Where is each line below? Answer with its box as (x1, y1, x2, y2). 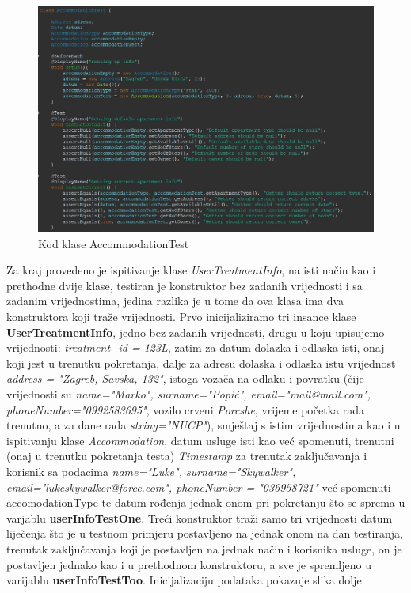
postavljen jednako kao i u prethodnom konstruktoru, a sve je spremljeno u (6, 556, 371, 572)
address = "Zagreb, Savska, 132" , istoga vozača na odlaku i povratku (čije (6, 370, 364, 387)
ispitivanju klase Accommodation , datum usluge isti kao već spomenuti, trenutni (6, 432, 394, 448)
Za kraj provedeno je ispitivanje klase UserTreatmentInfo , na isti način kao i (6, 262, 376, 278)
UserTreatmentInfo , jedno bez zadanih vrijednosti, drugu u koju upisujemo (6, 323, 385, 340)
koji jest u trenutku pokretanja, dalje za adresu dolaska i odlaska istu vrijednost (6, 354, 396, 371)
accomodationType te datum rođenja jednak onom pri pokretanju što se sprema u (6, 494, 405, 511)
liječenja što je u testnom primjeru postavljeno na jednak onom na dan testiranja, (6, 525, 403, 542)
